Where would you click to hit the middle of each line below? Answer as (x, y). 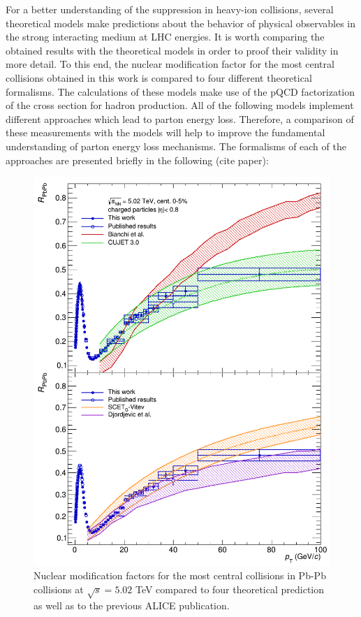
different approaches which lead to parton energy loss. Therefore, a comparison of (180, 118)
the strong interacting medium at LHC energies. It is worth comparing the (165, 37)
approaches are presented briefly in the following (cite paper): (137, 160)
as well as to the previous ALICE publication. (132, 605)
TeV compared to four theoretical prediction (230, 589)
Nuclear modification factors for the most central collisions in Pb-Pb (180, 575)
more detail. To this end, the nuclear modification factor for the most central (170, 64)
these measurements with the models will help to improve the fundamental (165, 132)
